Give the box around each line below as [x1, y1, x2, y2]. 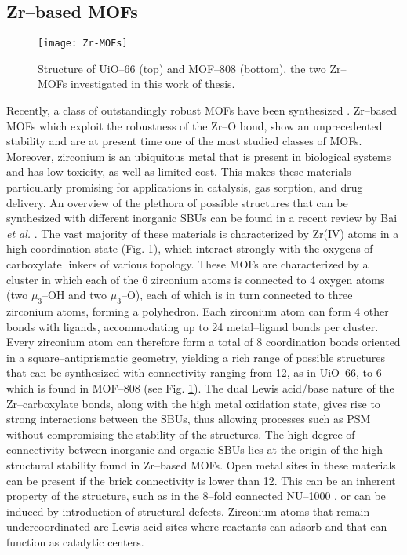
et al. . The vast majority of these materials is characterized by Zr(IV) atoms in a [6, 225, 399, 241]
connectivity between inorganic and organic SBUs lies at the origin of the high [6, 441, 383, 458]
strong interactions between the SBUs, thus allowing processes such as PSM [6, 411, 371, 427]
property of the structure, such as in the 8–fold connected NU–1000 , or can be [6, 487, 386, 504]
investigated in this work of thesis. [70, 75, 235, 92]
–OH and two [42, 287, 107, 303]
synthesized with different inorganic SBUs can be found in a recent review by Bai [6, 210, 398, 226]
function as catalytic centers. [6, 533, 144, 550]
